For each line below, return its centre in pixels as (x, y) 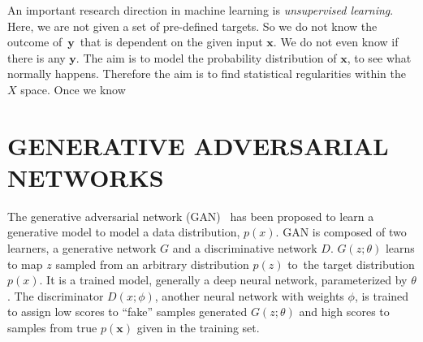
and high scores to (344, 312)
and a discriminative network (245, 248)
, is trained (382, 295)
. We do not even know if (336, 42)
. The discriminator (56, 295)
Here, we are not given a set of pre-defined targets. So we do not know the (192, 26)
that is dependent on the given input (171, 42)
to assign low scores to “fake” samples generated (127, 312)
